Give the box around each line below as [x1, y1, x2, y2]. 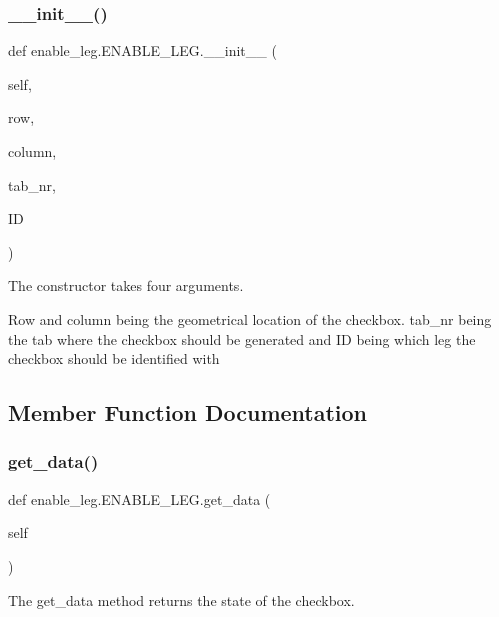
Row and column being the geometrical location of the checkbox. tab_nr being [8, 308, 492, 329]
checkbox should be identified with [8, 348, 220, 369]
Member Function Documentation [8, 397, 368, 428]
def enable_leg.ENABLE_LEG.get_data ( [8, 488, 271, 509]
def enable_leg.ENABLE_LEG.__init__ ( [8, 40, 277, 61]
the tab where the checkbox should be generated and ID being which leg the [8, 328, 476, 349]
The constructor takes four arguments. [8, 275, 244, 296]
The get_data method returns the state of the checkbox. [8, 589, 355, 610]
